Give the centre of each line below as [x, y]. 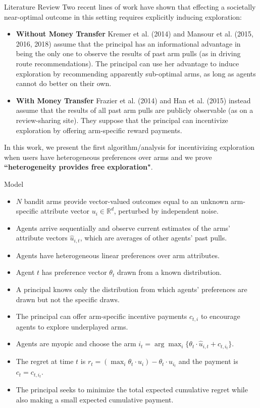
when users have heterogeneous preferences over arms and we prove [108, 157]
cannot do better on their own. [64, 83]
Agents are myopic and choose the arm [76, 343]
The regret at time [45, 361]
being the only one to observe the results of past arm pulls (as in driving [128, 53]
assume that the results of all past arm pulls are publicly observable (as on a [135, 110]
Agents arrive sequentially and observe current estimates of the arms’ [123, 228]
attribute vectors [42, 238]
